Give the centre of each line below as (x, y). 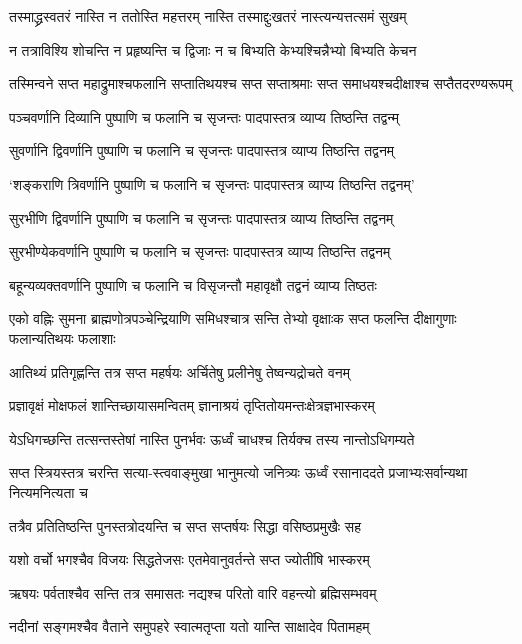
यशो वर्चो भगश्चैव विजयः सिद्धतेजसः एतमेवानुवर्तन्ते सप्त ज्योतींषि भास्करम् (189, 559)
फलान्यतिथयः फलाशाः (62, 337)
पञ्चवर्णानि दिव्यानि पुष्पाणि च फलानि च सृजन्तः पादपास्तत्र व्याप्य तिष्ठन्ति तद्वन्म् (204, 116)
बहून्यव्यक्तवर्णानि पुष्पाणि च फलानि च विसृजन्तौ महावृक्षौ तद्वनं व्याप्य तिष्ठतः (193, 284)
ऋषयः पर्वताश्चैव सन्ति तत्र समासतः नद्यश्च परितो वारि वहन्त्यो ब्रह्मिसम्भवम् (193, 592)
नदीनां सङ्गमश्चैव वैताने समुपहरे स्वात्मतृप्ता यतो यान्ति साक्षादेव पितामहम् (189, 626)
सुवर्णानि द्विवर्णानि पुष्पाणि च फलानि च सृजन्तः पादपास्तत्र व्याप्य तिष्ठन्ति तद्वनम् (202, 150)
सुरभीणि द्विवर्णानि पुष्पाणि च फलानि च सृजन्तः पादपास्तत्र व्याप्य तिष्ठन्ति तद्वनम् (201, 217)
